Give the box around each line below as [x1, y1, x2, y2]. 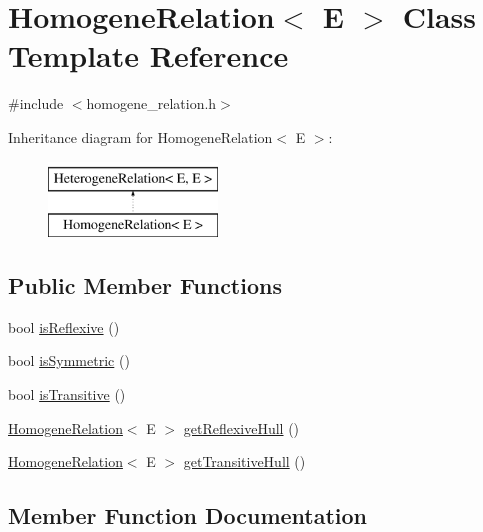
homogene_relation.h [86, 93, 217, 114]
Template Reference [8, 35, 289, 76]
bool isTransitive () [8, 384, 126, 405]
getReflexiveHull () [183, 417, 300, 438]
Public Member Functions [8, 270, 282, 301]
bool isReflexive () [8, 316, 120, 337]
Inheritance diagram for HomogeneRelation [8, 126, 273, 147]
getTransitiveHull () [183, 451, 306, 472]
